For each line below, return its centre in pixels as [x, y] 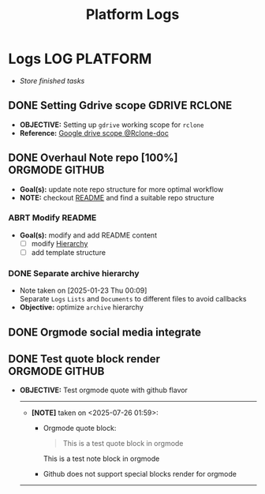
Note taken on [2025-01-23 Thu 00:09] [83, 290]
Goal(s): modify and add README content [88, 235]
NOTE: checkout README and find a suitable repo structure [117, 197]
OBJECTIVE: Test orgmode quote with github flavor [103, 390]
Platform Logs [132, 15]
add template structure [69, 252]
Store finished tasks [52, 80]
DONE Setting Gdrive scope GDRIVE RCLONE [120, 105]
